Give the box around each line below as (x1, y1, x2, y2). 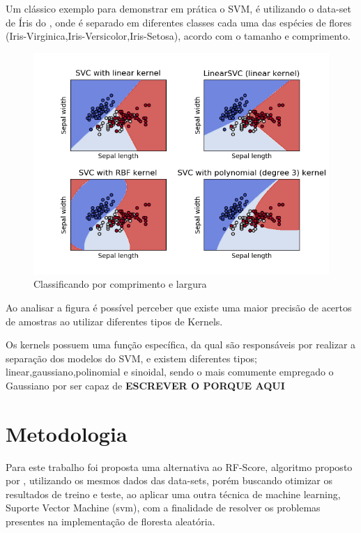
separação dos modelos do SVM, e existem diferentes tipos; (6, 350, 258, 365)
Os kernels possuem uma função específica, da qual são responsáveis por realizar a (6, 337, 356, 352)
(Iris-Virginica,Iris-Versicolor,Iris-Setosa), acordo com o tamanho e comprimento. (6, 29, 351, 43)
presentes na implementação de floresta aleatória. (6, 514, 215, 529)
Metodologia (6, 419, 128, 447)
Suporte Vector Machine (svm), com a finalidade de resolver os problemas (6, 500, 321, 515)
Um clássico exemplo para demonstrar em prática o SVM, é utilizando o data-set (6, 1, 351, 15)
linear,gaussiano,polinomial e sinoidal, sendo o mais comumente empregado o (6, 364, 334, 379)
